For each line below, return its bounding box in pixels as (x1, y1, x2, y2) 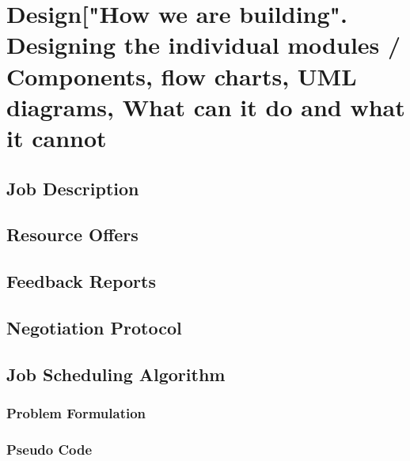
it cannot (6, 121, 107, 153)
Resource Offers (6, 222, 139, 247)
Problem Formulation (6, 402, 146, 422)
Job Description (6, 176, 139, 200)
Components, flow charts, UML (6, 59, 357, 92)
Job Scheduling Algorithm (6, 361, 226, 386)
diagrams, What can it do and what (6, 90, 405, 123)
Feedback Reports (6, 269, 156, 293)
